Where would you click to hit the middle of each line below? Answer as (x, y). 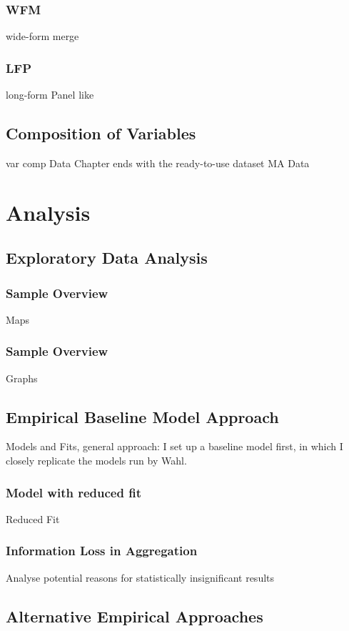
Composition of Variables (101, 133)
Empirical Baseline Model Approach (142, 416)
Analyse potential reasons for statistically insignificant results (140, 577)
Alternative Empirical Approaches (135, 616)
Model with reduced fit (74, 492)
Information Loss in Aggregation (102, 551)
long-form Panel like (50, 95)
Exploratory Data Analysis (107, 258)
